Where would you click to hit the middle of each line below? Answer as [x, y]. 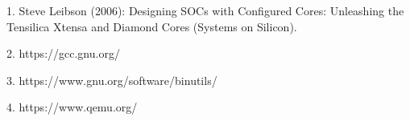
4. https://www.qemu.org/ [72, 107]
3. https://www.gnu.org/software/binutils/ [112, 80]
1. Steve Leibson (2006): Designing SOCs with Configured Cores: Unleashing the [205, 10]
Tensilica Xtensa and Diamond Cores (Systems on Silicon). [152, 26]
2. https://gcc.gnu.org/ [63, 53]
